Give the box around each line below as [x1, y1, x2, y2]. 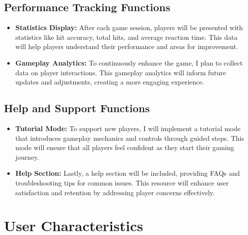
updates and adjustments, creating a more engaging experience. [15, 77, 204, 87]
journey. [15, 151, 39, 162]
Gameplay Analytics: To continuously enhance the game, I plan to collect [15, 57, 243, 67]
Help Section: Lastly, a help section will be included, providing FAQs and [15, 168, 240, 178]
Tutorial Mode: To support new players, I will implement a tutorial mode [15, 123, 241, 133]
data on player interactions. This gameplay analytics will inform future [15, 67, 226, 77]
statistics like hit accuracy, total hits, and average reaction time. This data [15, 32, 238, 42]
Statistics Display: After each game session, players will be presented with [15, 22, 243, 33]
